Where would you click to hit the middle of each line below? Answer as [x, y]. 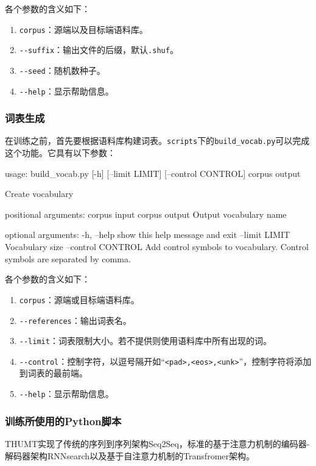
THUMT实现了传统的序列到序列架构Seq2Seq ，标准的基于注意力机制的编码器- [157, 443]
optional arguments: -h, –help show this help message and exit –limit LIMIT [148, 235]
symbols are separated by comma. [68, 258]
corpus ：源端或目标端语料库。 [79, 299]
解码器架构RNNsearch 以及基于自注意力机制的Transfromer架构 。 [130, 455]
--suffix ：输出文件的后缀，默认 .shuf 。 [99, 50]
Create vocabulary [39, 194]
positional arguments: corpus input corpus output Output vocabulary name [146, 214]
